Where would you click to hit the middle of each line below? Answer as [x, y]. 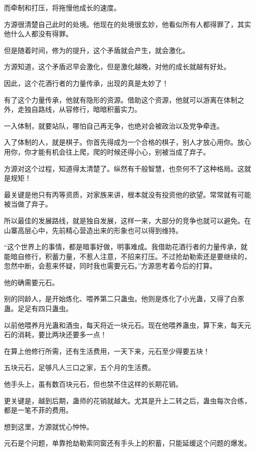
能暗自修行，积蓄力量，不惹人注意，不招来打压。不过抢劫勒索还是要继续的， [127, 256]
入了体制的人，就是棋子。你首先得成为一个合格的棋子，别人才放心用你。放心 [127, 142]
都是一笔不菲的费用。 [38, 410]
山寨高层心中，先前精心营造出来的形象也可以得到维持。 [93, 230]
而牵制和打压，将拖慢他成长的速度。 [62, 7]
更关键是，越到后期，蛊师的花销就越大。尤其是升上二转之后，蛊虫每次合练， [127, 400]
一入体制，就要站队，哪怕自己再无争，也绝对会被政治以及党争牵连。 [114, 125]
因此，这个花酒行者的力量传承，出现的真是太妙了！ [86, 83]
